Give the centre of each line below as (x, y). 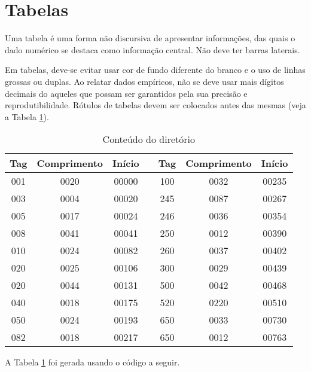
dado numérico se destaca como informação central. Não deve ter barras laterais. (153, 49)
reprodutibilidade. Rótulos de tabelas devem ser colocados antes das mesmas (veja (155, 105)
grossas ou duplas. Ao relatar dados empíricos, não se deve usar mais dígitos (144, 81)
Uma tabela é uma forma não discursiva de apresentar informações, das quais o (150, 38)
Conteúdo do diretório (149, 139)
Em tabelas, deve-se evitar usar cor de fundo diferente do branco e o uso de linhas (155, 70)
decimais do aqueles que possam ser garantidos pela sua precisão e (126, 93)
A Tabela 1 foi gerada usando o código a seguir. (92, 362)
